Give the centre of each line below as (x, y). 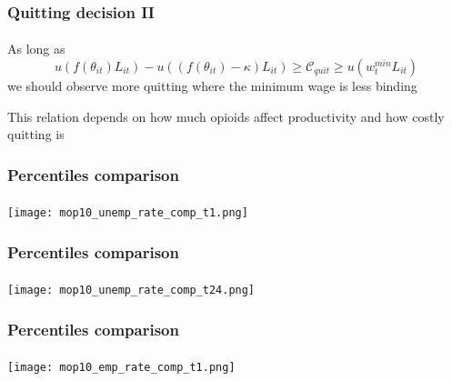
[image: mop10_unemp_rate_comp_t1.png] (128, 213)
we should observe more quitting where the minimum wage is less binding (212, 86)
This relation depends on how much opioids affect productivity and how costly (226, 116)
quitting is (36, 134)
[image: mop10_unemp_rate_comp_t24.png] (131, 291)
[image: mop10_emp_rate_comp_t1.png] (121, 368)
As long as (36, 49)
